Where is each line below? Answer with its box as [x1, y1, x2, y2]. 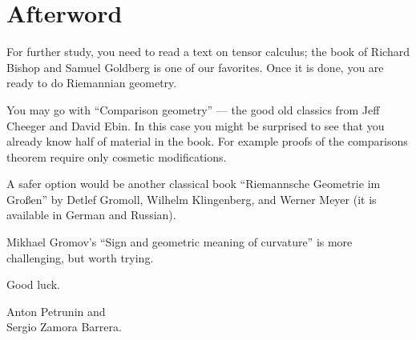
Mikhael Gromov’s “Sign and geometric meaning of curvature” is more [6, 234, 353, 250]
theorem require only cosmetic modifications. [6, 148, 227, 165]
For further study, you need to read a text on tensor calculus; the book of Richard [6, 43, 410, 60]
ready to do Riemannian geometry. [6, 74, 177, 91]
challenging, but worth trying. [6, 249, 154, 266]
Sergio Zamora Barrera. [6, 318, 122, 335]
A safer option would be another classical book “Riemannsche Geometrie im [6, 175, 381, 192]
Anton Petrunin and [6, 302, 106, 319]
